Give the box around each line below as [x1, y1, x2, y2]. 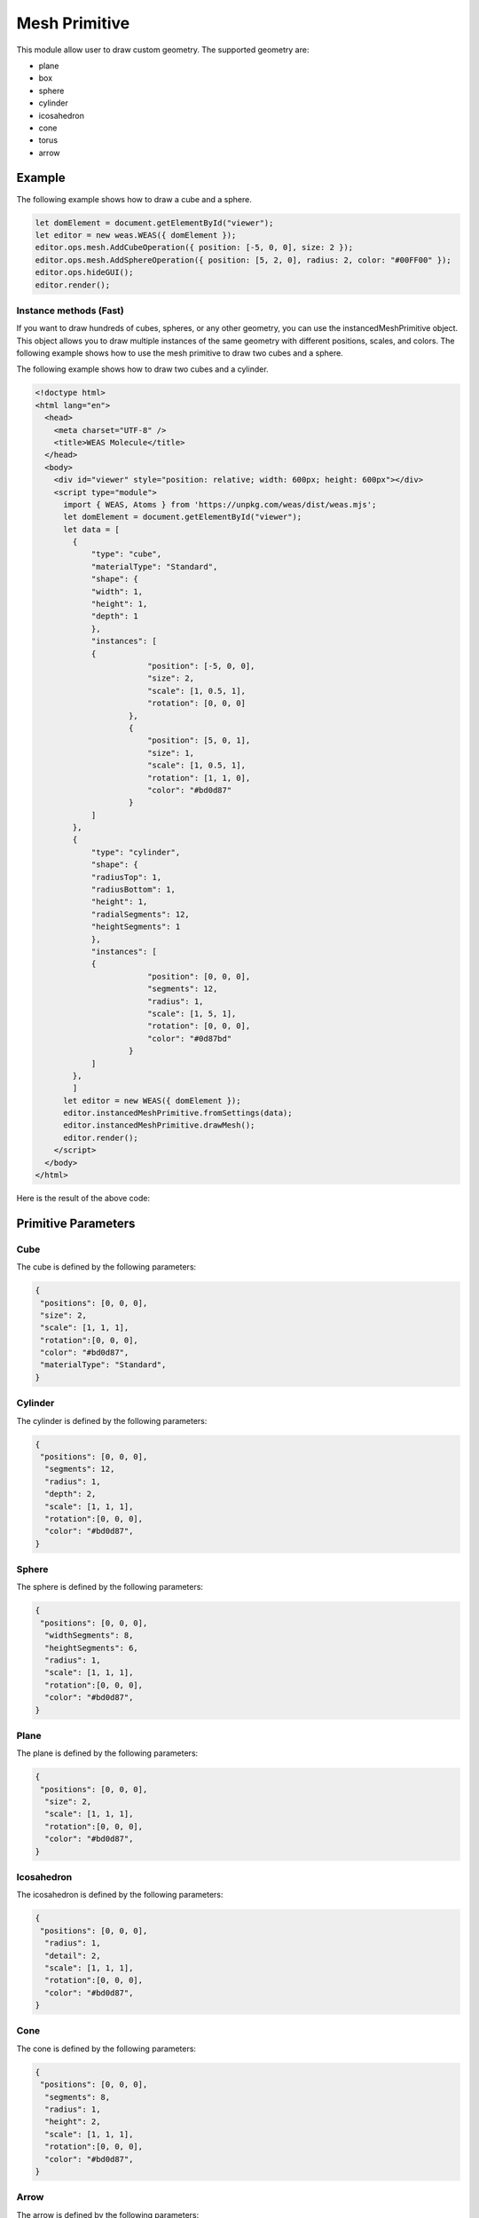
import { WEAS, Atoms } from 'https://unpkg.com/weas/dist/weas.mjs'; [63, 499, 377, 509]
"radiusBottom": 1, [90, 885, 177, 895]
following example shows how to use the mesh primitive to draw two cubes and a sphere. [16, 348, 343, 358]
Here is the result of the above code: [16, 1193, 151, 1203]
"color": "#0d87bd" [146, 1034, 232, 1043]
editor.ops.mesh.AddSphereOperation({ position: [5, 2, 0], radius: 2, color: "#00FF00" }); [35, 255, 452, 265]
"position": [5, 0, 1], [146, 735, 251, 745]
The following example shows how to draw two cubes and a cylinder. [16, 364, 270, 374]
